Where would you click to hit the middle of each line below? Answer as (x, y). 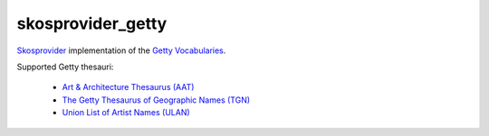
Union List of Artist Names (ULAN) (126, 113)
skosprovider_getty (92, 23)
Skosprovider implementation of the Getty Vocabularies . (121, 50)
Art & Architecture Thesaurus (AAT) (128, 87)
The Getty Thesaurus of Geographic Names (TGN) (156, 100)
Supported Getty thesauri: (65, 67)
